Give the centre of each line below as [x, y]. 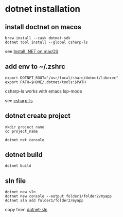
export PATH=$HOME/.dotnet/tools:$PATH [45, 82]
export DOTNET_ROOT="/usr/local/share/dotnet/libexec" [62, 78]
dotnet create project [38, 116]
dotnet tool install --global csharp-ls [47, 42]
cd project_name [21, 131]
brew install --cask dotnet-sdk [38, 38]
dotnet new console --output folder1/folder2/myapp [58, 196]
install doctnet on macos [43, 27]
